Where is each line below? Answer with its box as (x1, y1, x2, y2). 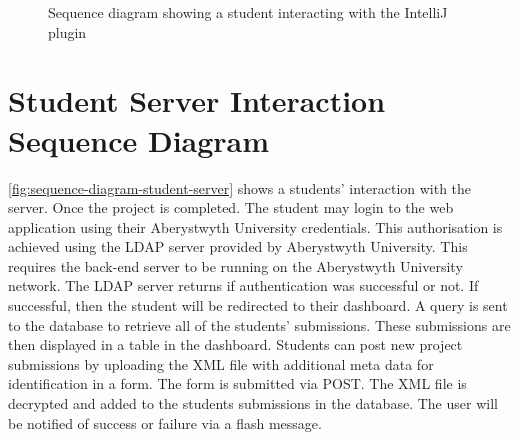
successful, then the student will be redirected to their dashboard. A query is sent (8, 295, 508, 316)
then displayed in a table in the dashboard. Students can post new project (8, 334, 463, 355)
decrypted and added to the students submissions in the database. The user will (8, 393, 498, 414)
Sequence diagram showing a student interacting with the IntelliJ (48, 2, 448, 22)
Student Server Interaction (8, 80, 386, 121)
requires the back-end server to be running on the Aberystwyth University (8, 255, 463, 276)
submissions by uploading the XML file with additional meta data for (8, 353, 434, 374)
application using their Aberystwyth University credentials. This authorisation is (8, 216, 503, 237)
